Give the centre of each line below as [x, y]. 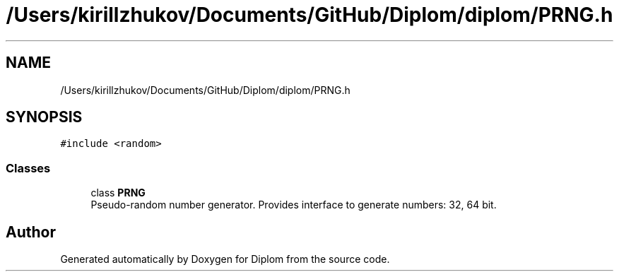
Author [31, 232]
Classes [28, 168]
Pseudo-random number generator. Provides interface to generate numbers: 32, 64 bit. [294, 205]
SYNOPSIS [44, 117]
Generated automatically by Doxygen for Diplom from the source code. [225, 259]
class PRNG [118, 193]
